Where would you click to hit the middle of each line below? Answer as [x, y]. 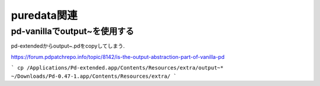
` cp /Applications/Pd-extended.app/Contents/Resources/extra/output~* [117, 68]
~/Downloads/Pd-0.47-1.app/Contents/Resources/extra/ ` [94, 76]
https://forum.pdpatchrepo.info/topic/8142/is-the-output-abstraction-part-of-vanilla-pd [118, 57]
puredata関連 [44, 15]
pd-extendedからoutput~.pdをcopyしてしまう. [68, 46]
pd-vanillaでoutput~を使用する [73, 31]
